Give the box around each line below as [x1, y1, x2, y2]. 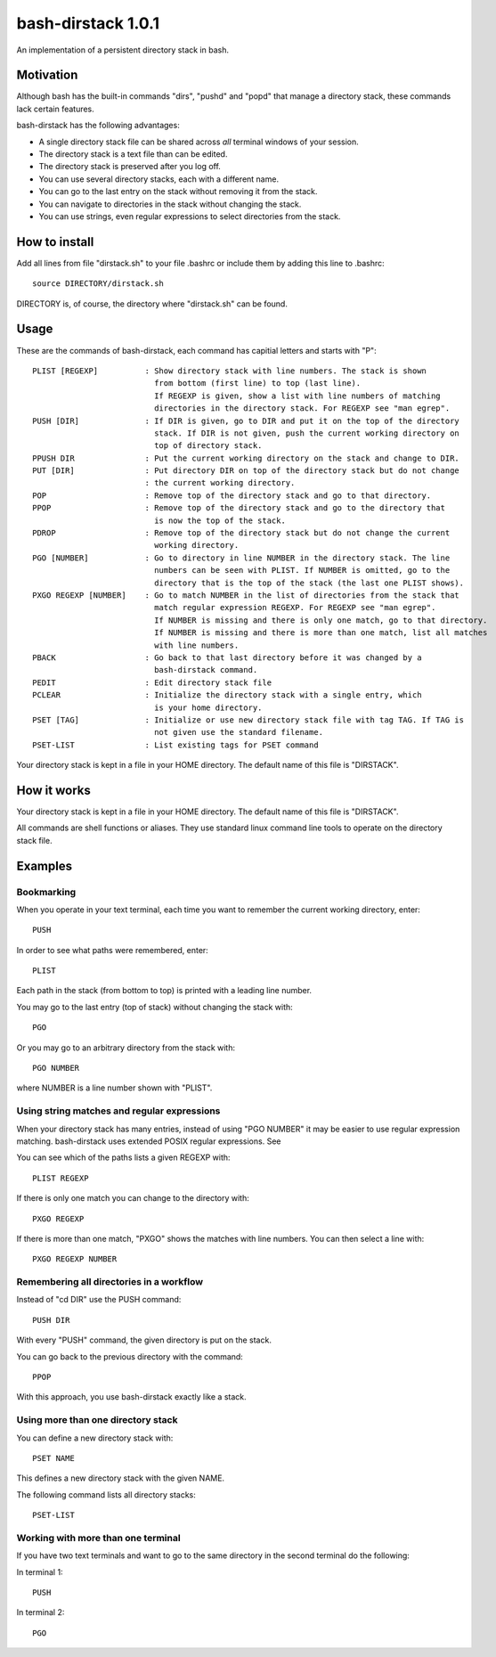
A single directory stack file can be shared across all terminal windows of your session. [38, 136, 360, 147]
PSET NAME [32, 1453, 75, 1463]
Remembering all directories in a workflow [16, 1276, 204, 1288]
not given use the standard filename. [154, 727, 324, 738]
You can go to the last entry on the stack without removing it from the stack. [38, 186, 318, 197]
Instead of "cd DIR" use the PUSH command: [16, 1294, 182, 1305]
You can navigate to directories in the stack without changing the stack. [38, 199, 302, 209]
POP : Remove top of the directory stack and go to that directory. [32, 490, 432, 501]
